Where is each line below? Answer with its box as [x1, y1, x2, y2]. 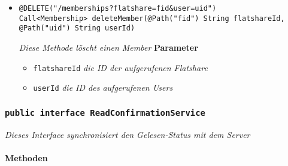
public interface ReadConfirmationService [5, 107, 205, 118]
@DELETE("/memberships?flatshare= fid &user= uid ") [19, 4, 217, 13]
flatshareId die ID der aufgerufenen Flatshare [33, 61, 208, 73]
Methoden [5, 151, 48, 164]
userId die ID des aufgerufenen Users [33, 81, 173, 94]
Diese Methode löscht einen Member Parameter [19, 41, 198, 53]
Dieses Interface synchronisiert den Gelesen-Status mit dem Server [5, 128, 250, 140]
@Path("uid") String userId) [19, 24, 135, 33]
